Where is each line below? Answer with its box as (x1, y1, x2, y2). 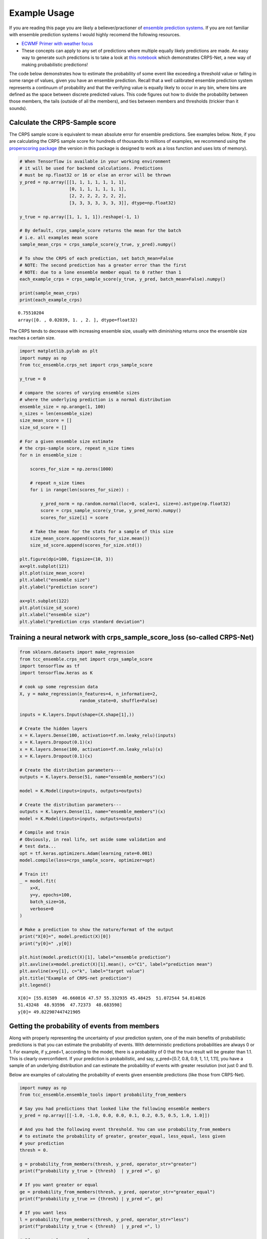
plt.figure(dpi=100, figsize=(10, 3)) (19, 557, 114, 562)
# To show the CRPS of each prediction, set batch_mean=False (19, 255, 174, 261)
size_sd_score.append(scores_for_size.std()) (30, 543, 142, 548)
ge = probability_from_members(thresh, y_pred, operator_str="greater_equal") (19, 1189, 215, 1194)
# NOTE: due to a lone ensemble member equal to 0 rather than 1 (19, 269, 181, 275)
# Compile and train (19, 830, 69, 835)
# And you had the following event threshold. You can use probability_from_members (19, 1126, 231, 1132)
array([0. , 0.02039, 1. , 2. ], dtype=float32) (18, 317, 138, 323)
